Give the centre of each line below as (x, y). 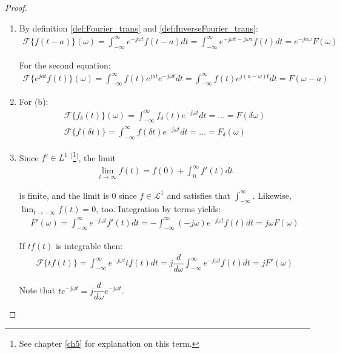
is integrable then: (89, 246)
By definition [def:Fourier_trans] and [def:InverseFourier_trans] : (138, 28)
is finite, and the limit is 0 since (78, 195)
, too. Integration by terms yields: (158, 209)
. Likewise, (272, 195)
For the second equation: (65, 65)
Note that (37, 290)
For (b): (34, 102)
